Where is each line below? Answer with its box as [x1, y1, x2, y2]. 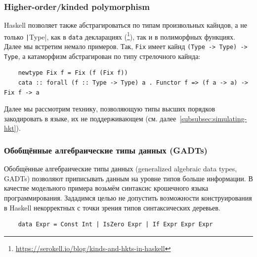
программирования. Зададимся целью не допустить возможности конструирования [4, 193, 252, 203]
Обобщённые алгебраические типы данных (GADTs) [4, 144, 208, 156]
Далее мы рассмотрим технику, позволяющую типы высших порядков [4, 103, 215, 114]
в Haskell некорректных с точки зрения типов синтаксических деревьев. [4, 202, 220, 212]
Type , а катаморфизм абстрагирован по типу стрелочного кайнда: [4, 51, 201, 61]
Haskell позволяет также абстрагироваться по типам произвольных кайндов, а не [4, 20, 247, 30]
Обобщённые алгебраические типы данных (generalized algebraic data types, [4, 163, 237, 174]
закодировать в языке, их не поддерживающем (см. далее [4, 113, 176, 123]
